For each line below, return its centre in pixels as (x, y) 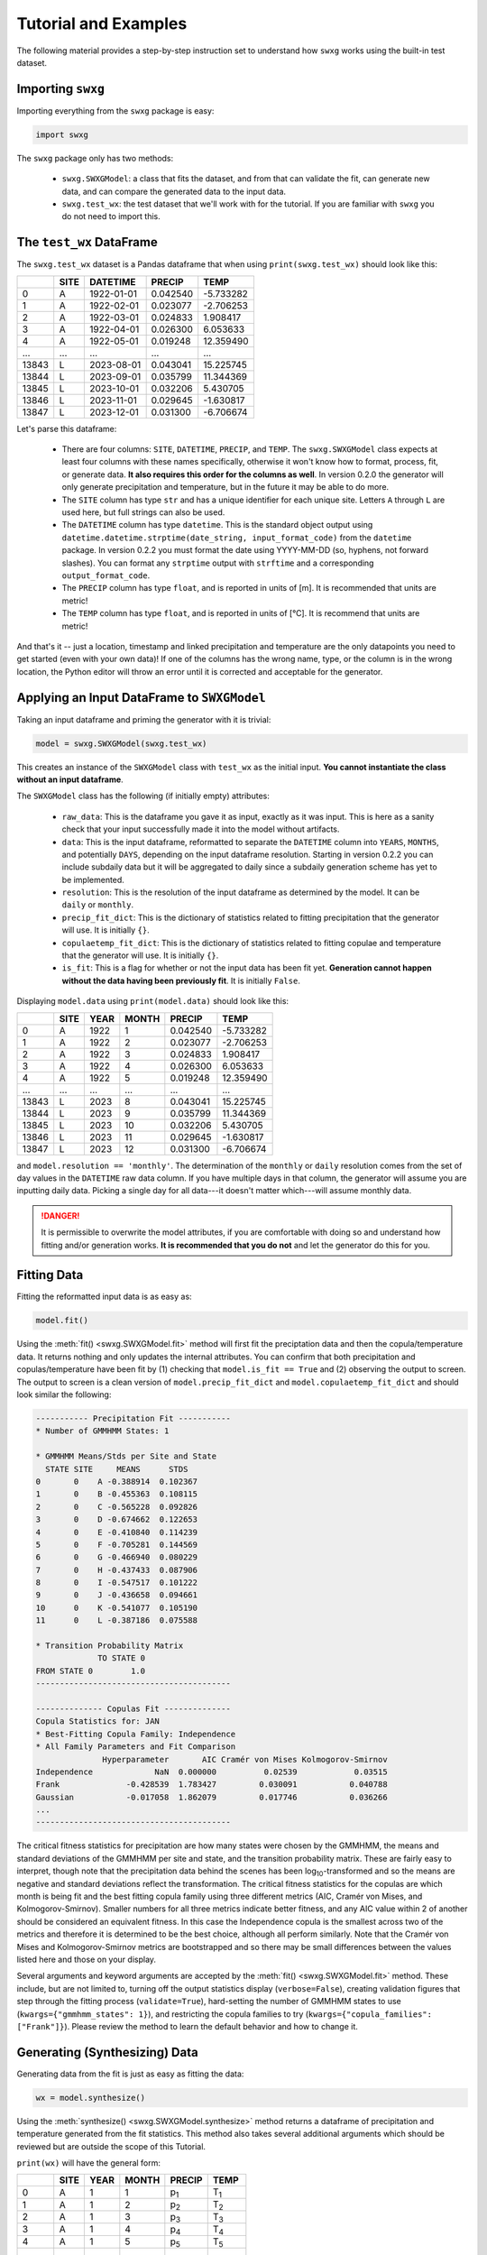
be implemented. (93, 879)
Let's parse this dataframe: (67, 428)
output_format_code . (106, 575)
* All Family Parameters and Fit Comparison (136, 1747)
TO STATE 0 (122, 1658)
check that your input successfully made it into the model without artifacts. (201, 829)
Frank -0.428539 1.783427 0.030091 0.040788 (211, 1785)
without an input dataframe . (70, 779)
